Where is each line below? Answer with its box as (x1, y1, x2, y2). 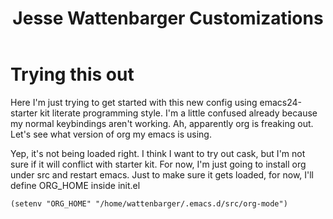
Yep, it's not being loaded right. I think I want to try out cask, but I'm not (10, 147, 306, 159)
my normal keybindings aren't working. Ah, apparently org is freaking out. (10, 117, 314, 129)
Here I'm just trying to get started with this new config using (10, 96, 258, 108)
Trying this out (10, 63, 135, 86)
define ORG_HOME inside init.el (10, 179, 141, 191)
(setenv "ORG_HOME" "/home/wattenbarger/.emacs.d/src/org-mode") (10, 198, 288, 209)
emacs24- (259, 96, 302, 108)
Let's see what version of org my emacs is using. (10, 128, 212, 140)
